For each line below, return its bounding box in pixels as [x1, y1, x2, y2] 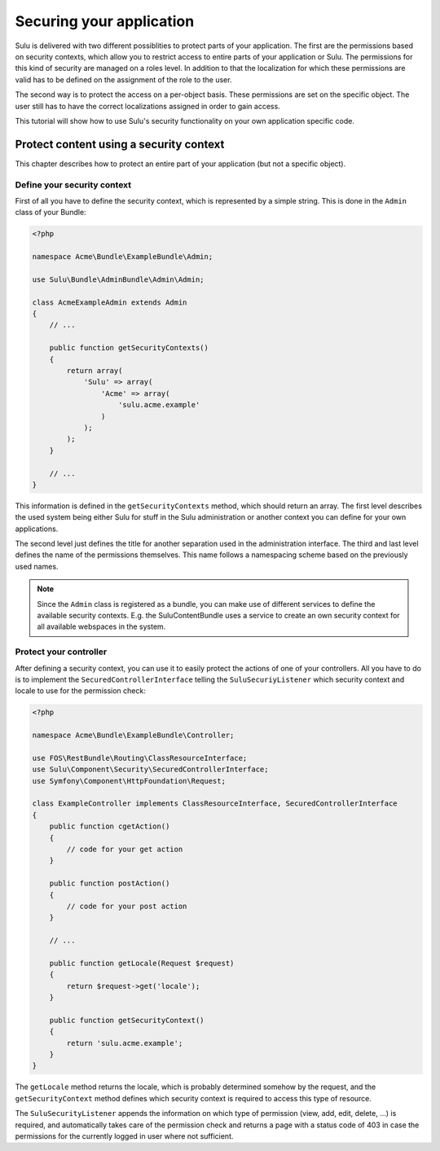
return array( [66, 367, 123, 375]
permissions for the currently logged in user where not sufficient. [15, 1131, 234, 1140]
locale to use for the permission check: [15, 686, 146, 696]
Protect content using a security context [15, 137, 225, 151]
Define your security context [15, 179, 132, 191]
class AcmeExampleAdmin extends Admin [32, 297, 187, 307]
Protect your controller [15, 646, 108, 657]
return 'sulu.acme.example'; [66, 1039, 183, 1048]
